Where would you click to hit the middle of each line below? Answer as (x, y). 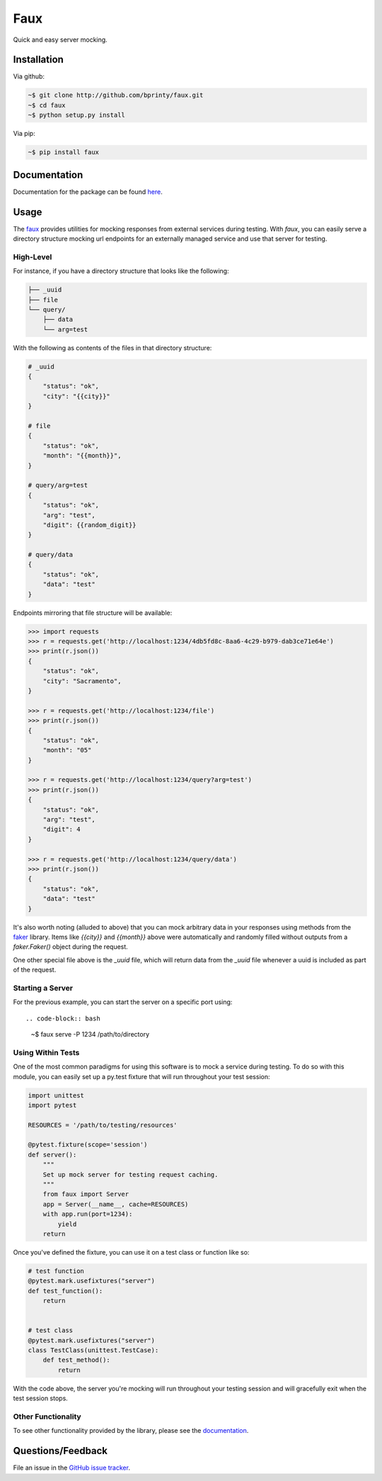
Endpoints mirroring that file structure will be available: (93, 613)
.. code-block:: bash (63, 1018)
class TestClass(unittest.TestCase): (93, 1350)
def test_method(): (77, 1360)
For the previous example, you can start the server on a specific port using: (123, 1002)
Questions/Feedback (60, 1451)
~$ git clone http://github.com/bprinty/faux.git (116, 95)
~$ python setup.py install (76, 115)
